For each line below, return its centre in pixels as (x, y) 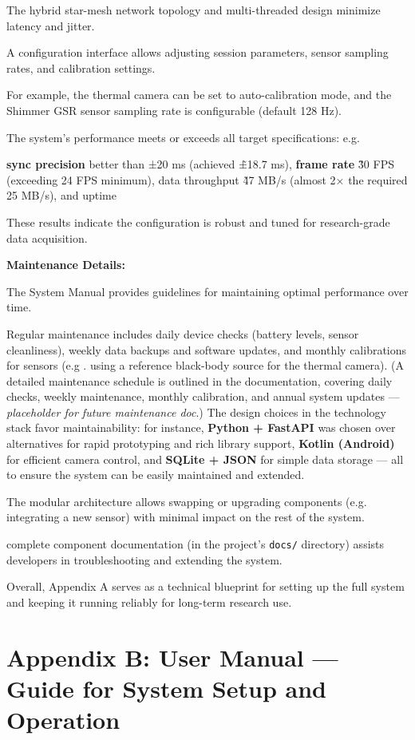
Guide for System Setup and (166, 688)
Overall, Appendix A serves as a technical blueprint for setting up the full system (206, 586)
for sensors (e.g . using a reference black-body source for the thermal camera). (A (206, 365)
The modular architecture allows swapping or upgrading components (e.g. (187, 501)
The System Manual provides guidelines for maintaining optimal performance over (207, 291)
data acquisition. (47, 237)
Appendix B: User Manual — (172, 657)
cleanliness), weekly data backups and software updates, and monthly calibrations (207, 349)
